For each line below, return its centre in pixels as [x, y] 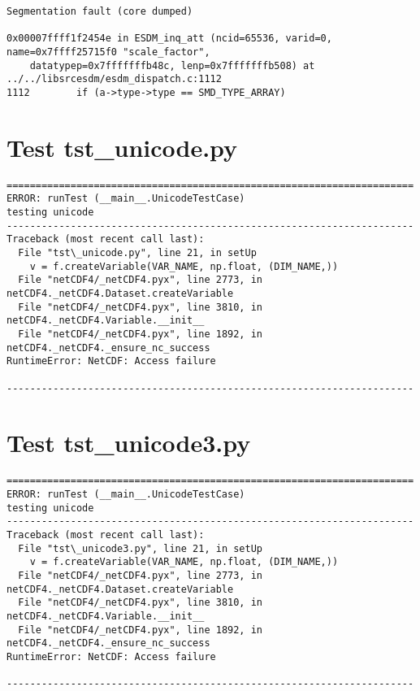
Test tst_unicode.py [122, 147]
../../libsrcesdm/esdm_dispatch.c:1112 [114, 79]
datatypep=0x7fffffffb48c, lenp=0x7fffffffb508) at [172, 65]
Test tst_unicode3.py [129, 443]
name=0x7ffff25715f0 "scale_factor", [108, 52]
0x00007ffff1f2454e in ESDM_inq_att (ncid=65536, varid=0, [169, 39]
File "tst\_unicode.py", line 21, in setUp [137, 253]
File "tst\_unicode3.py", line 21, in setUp [140, 548]
